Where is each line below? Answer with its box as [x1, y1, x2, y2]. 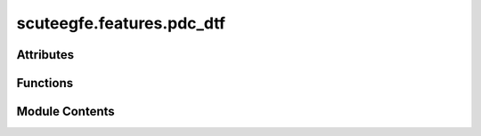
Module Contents [16, 104, 115, 119]
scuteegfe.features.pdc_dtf [16, 13, 226, 33]
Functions [16, 76, 74, 91]
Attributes [16, 47, 75, 62]
